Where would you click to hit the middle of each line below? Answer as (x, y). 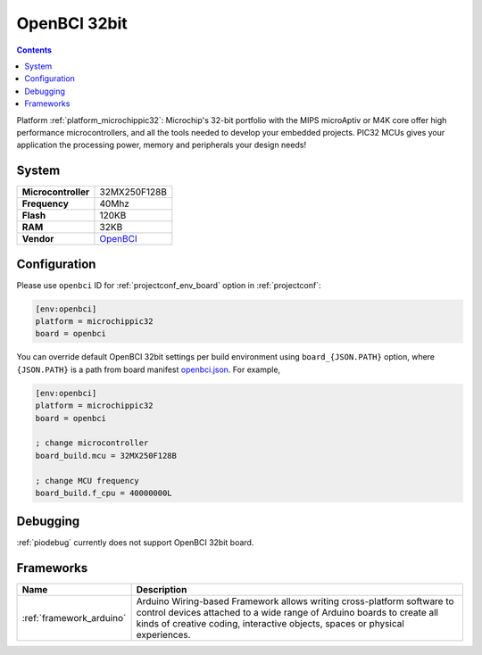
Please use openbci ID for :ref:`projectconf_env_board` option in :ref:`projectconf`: (169, 285)
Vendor (38, 239)
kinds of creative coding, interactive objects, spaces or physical (270, 624)
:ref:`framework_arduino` (74, 618)
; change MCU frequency (87, 481)
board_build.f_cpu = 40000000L (104, 493)
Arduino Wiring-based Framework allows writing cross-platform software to (295, 601)
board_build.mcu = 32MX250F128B (106, 456)
